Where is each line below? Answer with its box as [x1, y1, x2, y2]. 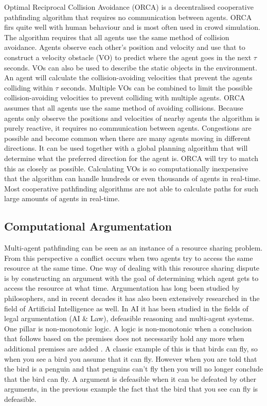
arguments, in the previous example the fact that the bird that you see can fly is [4, 383, 258, 394]
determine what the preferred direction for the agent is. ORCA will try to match [4, 152, 259, 163]
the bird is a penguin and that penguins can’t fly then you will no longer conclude [4, 363, 263, 374]
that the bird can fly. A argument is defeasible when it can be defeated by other [4, 373, 256, 384]
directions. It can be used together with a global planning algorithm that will [4, 143, 248, 153]
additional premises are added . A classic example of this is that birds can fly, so [4, 343, 258, 354]
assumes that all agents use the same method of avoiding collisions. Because [4, 102, 243, 113]
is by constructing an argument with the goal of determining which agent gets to [4, 272, 259, 283]
